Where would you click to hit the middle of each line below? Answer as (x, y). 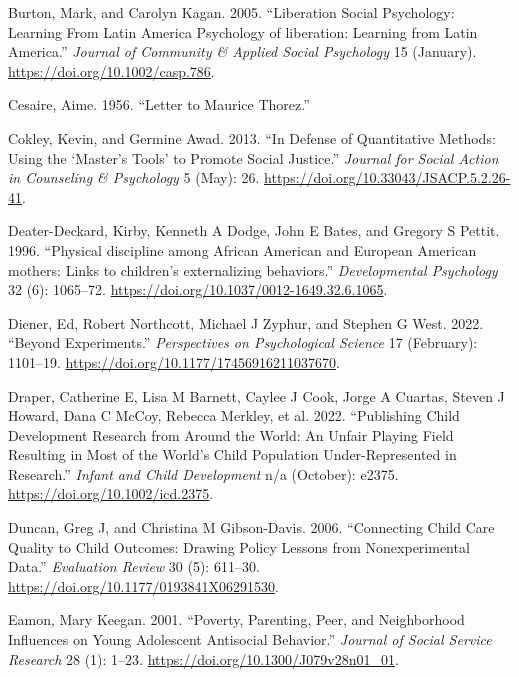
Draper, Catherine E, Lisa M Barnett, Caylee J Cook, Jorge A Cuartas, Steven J (256, 395)
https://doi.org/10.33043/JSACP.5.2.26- (387, 177)
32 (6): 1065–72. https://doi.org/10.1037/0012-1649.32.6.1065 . (198, 289)
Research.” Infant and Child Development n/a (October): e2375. (203, 473)
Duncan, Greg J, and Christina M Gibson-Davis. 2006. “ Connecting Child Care (251, 527)
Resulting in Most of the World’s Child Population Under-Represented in (232, 454)
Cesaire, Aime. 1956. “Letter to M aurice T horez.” (159, 104)
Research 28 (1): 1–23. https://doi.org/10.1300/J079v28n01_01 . (203, 658)
